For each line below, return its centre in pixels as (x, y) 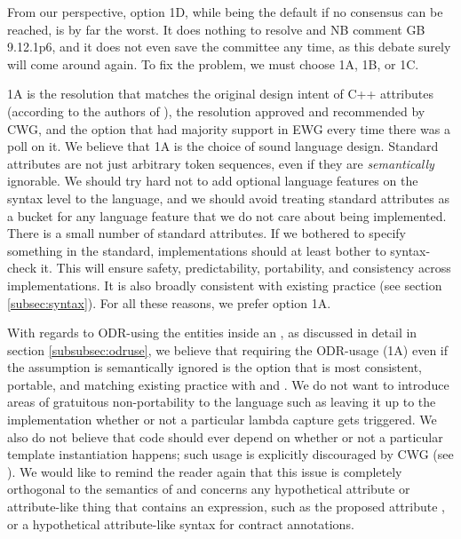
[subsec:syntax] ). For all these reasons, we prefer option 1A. (169, 302)
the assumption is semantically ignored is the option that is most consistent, (215, 367)
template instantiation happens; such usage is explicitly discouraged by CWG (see (230, 454)
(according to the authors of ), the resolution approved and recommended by (216, 111)
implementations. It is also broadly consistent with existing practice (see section (225, 285)
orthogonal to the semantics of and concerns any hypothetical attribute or (209, 489)
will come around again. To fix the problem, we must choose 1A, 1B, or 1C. (213, 63)
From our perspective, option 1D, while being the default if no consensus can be (225, 12)
